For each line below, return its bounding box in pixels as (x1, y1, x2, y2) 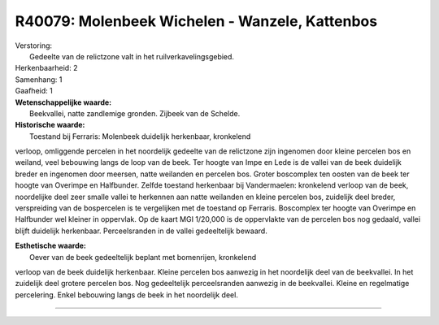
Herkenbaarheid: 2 (15, 63, 78, 73)
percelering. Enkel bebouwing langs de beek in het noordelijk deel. (15, 289, 239, 300)
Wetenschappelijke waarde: (15, 97, 112, 107)
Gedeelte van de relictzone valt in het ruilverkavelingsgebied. (29, 51, 235, 61)
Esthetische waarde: (15, 240, 87, 251)
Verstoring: (15, 41, 53, 50)
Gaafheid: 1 (15, 86, 53, 96)
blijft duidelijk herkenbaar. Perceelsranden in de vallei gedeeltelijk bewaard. (15, 226, 267, 236)
